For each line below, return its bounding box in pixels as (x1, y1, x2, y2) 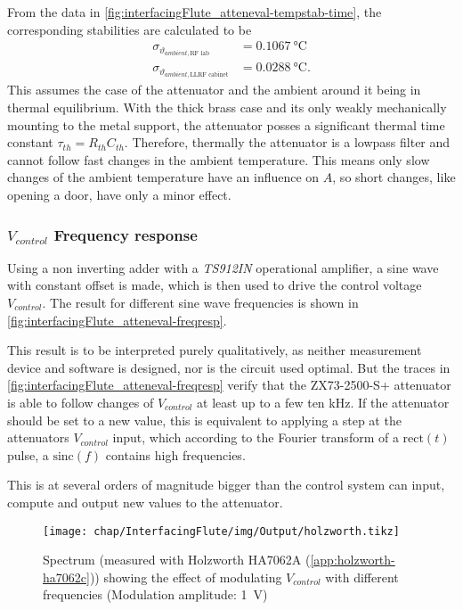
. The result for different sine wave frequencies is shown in (42, 293, 359, 311)
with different (325, 567, 399, 586)
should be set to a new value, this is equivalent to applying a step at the (7, 410, 402, 429)
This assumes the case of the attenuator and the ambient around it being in (7, 80, 421, 99)
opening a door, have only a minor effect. (7, 185, 231, 203)
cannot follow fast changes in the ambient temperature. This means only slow (7, 150, 430, 169)
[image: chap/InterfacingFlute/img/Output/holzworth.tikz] (43, 524, 400, 538)
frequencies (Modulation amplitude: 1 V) (43, 585, 268, 604)
